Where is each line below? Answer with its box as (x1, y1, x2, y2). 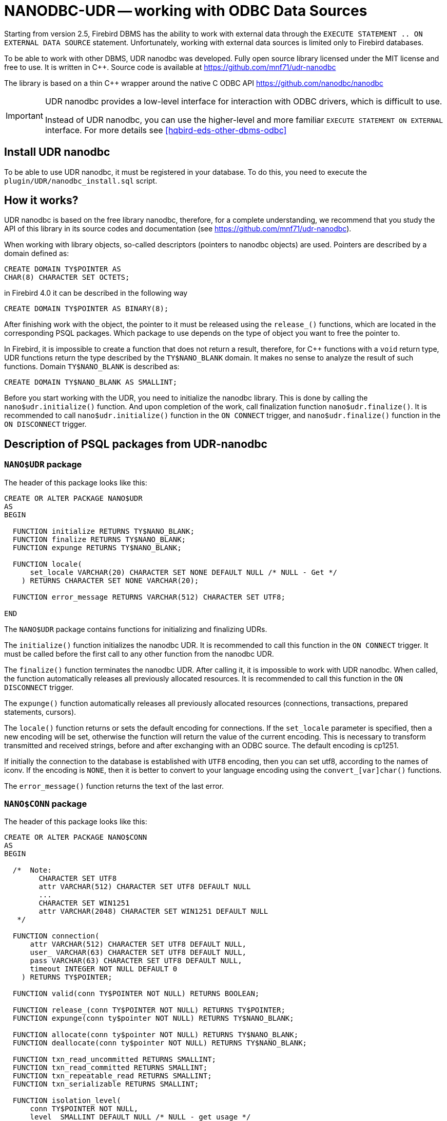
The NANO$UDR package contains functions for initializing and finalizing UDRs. (4, 624, 267, 634)
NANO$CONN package (4, 799, 87, 809)
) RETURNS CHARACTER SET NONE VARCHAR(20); (21, 576, 199, 585)
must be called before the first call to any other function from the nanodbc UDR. (4, 649, 274, 658)
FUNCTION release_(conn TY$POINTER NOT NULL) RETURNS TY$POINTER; (12, 1006, 285, 1015)
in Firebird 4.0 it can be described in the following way (4, 288, 188, 298)
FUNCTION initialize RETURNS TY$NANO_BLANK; (12, 527, 195, 535)
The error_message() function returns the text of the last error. (4, 781, 224, 790)
